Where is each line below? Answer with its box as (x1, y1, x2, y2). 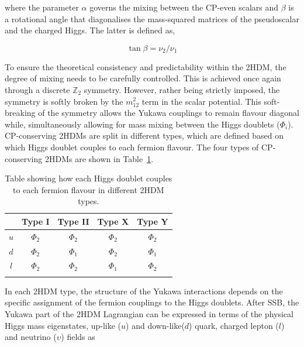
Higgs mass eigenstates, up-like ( (5, 319, 122, 331)
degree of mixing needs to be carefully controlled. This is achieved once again (5, 72, 281, 84)
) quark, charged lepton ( (189, 319, 279, 331)
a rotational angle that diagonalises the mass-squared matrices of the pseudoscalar (5, 12, 299, 25)
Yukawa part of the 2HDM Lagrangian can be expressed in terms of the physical (5, 307, 293, 319)
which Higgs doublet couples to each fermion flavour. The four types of (5, 140, 259, 153)
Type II (57, 215, 89, 227)
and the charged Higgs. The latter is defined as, (5, 24, 175, 36)
